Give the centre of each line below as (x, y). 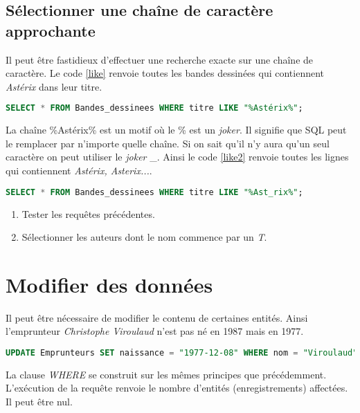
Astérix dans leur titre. (54, 86)
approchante (51, 30)
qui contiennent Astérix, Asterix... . (79, 171)
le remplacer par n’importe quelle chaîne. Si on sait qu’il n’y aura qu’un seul (168, 143)
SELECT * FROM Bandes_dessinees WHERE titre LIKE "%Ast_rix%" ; (154, 192)
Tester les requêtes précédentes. (88, 213)
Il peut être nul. (39, 402)
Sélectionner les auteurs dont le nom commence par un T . (144, 237)
